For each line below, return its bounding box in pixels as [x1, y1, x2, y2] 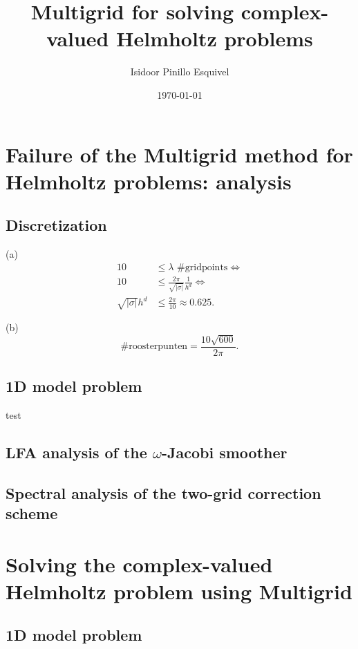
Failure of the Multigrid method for [6, 140, 353, 168]
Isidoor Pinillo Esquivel [130, 64, 229, 79]
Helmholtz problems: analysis [6, 167, 292, 195]
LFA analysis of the [6, 441, 147, 462]
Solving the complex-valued [6, 549, 273, 578]
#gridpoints [177, 262, 228, 272]
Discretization [6, 214, 107, 236]
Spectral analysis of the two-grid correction [6, 482, 321, 503]
